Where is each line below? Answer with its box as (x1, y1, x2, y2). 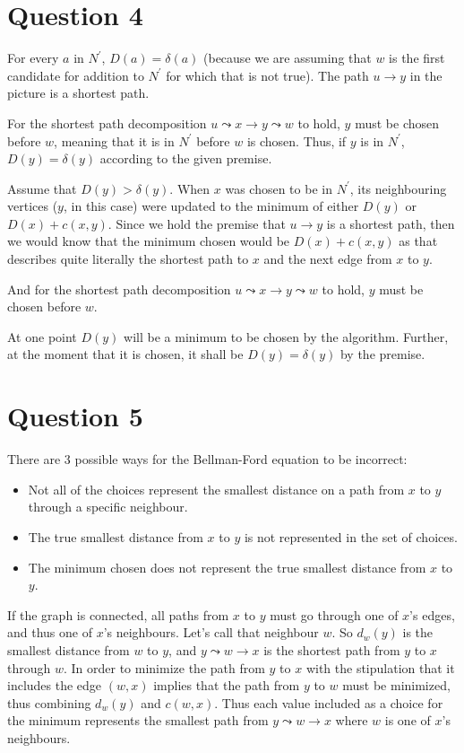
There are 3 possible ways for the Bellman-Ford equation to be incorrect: (7, 450, 408, 468)
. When (169, 179, 211, 197)
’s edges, (409, 605, 455, 624)
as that (399, 232, 438, 250)
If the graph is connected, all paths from (7, 605, 229, 624)
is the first (389, 48, 445, 67)
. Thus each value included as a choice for (214, 693, 443, 712)
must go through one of (270, 605, 399, 624)
